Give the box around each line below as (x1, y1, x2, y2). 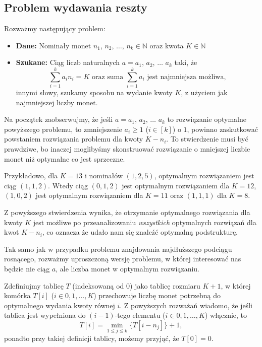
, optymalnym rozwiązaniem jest (154, 170, 254, 181)
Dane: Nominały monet (16, 40, 91, 50)
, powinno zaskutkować (187, 123, 258, 134)
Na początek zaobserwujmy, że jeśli (4, 114, 113, 124)
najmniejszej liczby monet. (16, 97, 98, 107)
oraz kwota (149, 40, 184, 50)
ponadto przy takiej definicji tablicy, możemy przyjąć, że (4, 333, 179, 343)
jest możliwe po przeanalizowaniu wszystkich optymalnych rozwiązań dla (33, 217, 256, 227)
